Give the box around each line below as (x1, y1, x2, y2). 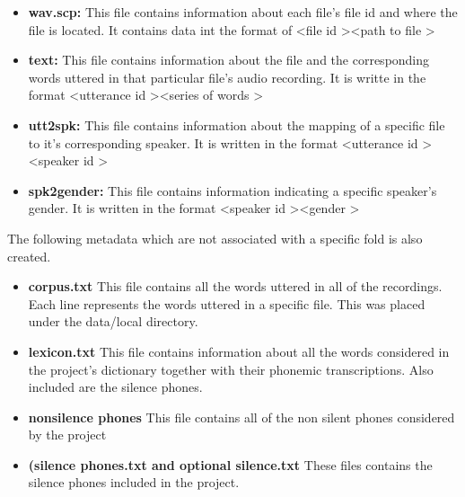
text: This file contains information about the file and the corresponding (28, 50, 430, 69)
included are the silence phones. (28, 377, 203, 396)
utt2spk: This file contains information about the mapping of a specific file (28, 115, 445, 134)
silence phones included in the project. (28, 473, 240, 492)
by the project (28, 425, 107, 444)
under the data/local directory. (28, 312, 198, 331)
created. (7, 246, 51, 265)
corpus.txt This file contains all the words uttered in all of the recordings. (28, 277, 443, 296)
